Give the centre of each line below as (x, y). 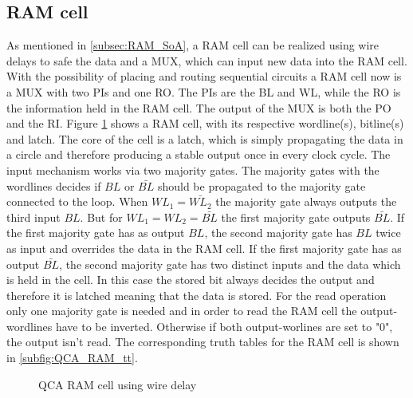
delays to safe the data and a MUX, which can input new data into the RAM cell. (207, 60)
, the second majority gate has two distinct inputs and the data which (230, 264)
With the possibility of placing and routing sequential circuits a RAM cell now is (204, 76)
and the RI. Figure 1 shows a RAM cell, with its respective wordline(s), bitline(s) (205, 123)
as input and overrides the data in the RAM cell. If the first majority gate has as (204, 248)
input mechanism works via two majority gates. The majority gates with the (193, 169)
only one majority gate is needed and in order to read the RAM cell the (182, 311)
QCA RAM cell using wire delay (118, 384)
